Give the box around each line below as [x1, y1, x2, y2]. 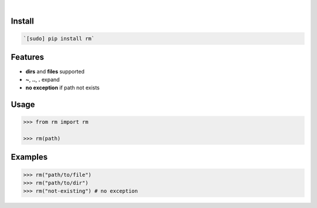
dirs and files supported [25, 68, 85, 75]
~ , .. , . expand [25, 76, 60, 83]
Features [11, 52, 44, 62]
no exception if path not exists [25, 84, 100, 91]
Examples [11, 152, 48, 162]
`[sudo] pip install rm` [23, 35, 95, 42]
